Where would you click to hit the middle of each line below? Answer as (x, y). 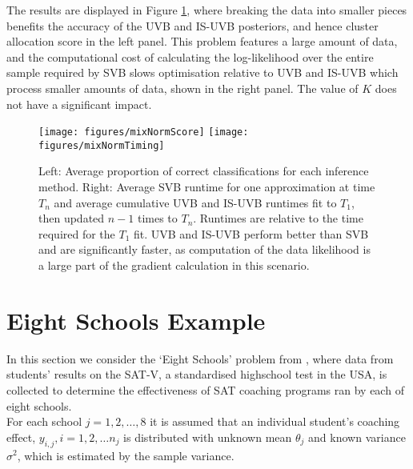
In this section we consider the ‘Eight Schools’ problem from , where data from (200, 358)
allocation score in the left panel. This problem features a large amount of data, (202, 41)
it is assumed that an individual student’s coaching (275, 421)
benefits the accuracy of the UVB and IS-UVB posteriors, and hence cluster (192, 25)
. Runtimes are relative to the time (278, 218)
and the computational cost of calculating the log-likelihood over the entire (190, 56)
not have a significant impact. (79, 104)
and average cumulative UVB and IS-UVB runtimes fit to (195, 202)
